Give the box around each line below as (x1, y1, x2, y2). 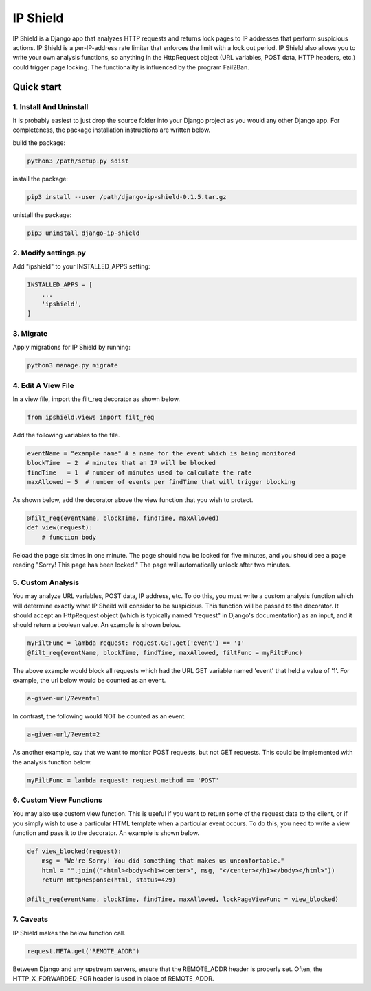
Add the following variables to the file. (12, 431, 120, 439)
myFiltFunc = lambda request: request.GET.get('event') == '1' (27, 639, 245, 647)
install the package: (12, 174, 69, 183)
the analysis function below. (12, 758, 92, 766)
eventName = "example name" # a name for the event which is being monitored (27, 449, 295, 457)
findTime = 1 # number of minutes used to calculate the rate (27, 468, 252, 477)
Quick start (12, 81, 62, 93)
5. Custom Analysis (12, 578, 79, 587)
